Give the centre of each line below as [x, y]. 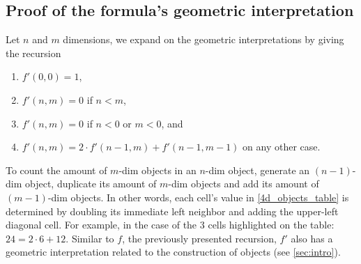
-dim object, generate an [258, 170]
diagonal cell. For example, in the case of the [101, 225]
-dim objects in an [158, 170]
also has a [312, 238]
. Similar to [90, 238]
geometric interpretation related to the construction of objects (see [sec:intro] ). [173, 252]
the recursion [33, 53]
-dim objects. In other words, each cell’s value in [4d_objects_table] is [198, 197]
